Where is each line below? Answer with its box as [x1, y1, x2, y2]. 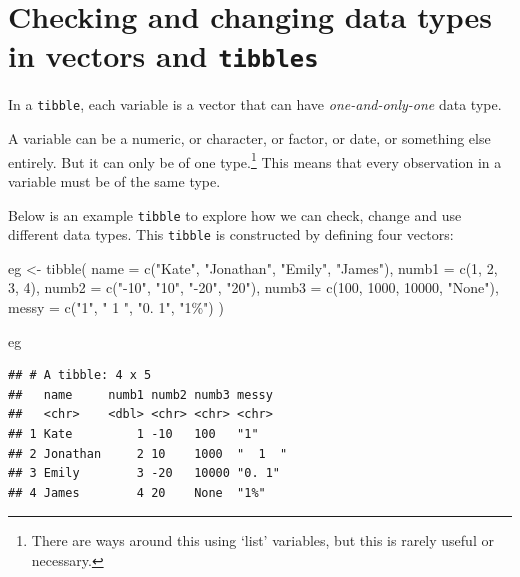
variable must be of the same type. [8, 170, 221, 191]
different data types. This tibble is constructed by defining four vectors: [8, 224, 454, 245]
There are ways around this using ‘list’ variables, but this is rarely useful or [31, 530, 494, 551]
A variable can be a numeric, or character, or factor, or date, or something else [8, 128, 491, 149]
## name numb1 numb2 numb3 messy [8, 387, 273, 402]
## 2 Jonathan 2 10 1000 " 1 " [8, 446, 288, 461]
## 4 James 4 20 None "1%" [8, 485, 266, 500]
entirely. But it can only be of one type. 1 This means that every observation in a [8, 148, 502, 172]
